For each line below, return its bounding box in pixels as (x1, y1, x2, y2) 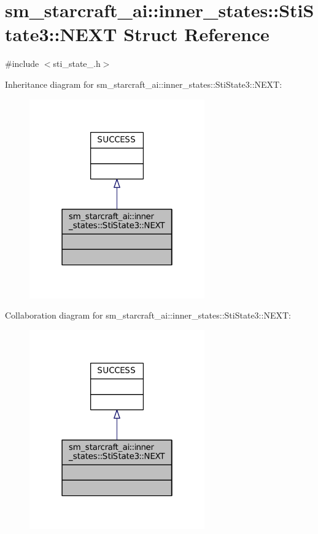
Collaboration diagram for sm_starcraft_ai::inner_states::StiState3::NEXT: (5, 309, 291, 322)
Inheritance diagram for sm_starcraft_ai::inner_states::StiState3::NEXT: (5, 77, 282, 90)
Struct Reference (123, 21, 270, 47)
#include (5, 57, 39, 70)
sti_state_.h (53, 57, 101, 70)
